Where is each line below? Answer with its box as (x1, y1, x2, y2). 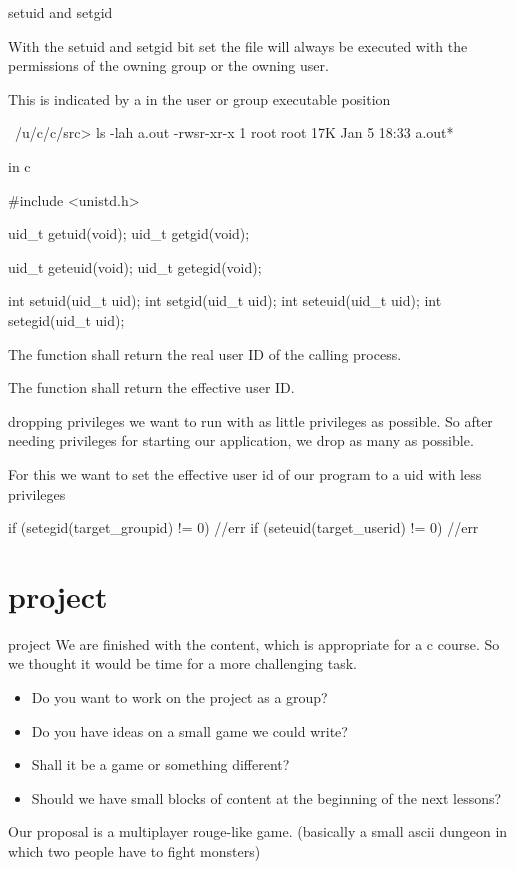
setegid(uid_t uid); (8, 309, 125, 330)
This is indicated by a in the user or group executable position (8, 88, 391, 109)
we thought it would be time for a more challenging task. (8, 653, 357, 674)
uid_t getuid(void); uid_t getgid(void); (8, 223, 250, 244)
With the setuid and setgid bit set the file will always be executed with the (8, 35, 468, 56)
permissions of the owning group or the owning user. (8, 55, 329, 76)
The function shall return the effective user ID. (8, 377, 295, 398)
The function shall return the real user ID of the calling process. (8, 343, 402, 364)
